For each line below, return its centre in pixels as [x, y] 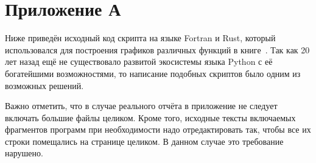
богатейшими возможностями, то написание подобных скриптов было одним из [153, 73]
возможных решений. [44, 85]
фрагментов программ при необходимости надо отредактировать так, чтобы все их [158, 129]
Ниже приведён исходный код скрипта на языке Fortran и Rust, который [140, 38]
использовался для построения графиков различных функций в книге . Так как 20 [157, 49]
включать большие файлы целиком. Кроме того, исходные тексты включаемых [150, 117]
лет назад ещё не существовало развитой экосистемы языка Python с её [139, 62]
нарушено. [24, 153]
